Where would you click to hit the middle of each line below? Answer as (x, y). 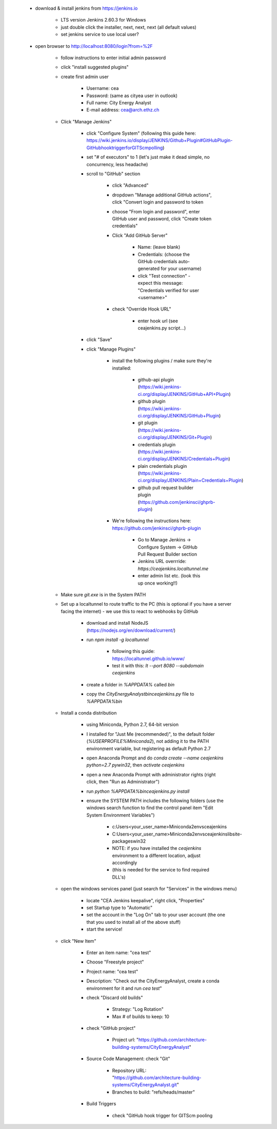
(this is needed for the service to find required (161, 870)
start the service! (104, 929)
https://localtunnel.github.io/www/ (148, 659)
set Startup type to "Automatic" (120, 908)
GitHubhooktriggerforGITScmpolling (125, 148)
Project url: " (125, 1040)
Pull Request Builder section (167, 554)
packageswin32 (129, 841)
